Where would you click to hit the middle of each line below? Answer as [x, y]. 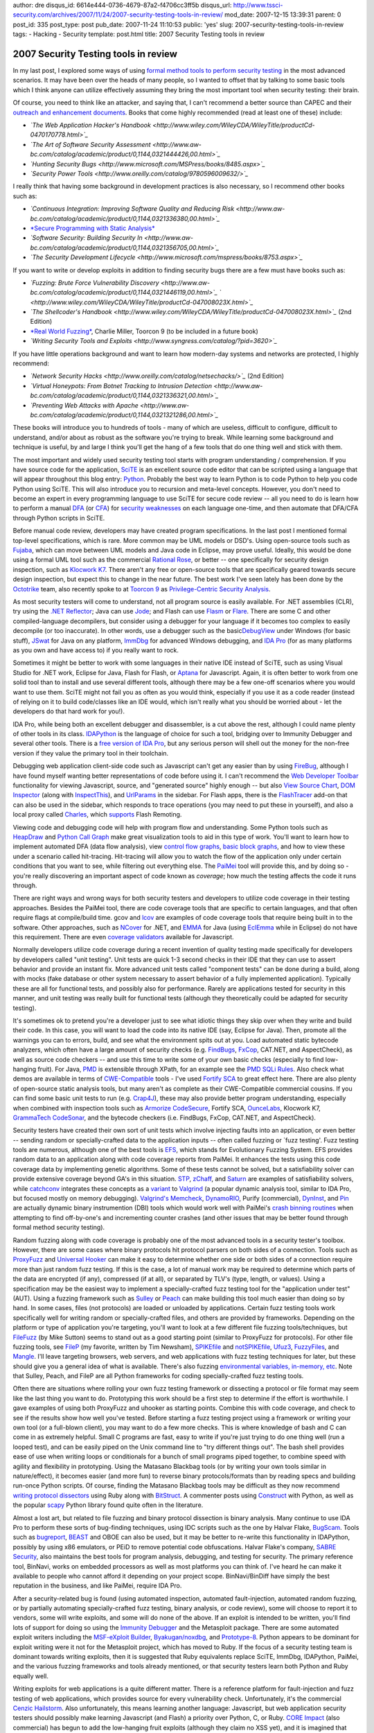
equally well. [30, 1676]
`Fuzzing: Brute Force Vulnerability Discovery [95, 282]
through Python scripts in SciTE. [59, 518]
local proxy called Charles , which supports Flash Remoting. [97, 815]
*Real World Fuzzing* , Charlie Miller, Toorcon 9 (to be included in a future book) [144, 331]
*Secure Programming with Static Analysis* [92, 228]
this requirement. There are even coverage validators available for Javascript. [124, 937]
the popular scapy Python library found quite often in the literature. [108, 1505]
